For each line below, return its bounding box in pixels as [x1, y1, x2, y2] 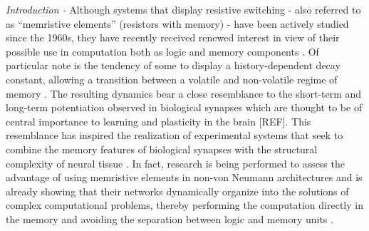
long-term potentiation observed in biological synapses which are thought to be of [6, 100, 363, 115]
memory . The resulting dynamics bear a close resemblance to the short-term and [6, 86, 362, 101]
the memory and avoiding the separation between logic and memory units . [6, 211, 333, 226]
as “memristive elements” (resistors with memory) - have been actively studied [6, 16, 349, 31]
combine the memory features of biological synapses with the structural [6, 141, 318, 156]
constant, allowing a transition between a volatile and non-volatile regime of [6, 71, 338, 86]
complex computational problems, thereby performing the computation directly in [6, 197, 363, 212]
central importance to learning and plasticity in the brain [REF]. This [6, 113, 311, 128]
